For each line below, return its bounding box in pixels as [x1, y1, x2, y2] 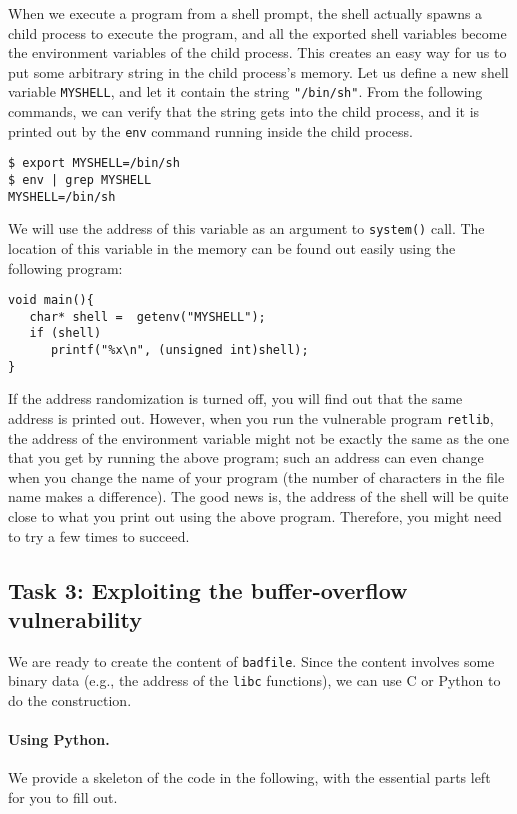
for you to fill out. [8, 787, 118, 808]
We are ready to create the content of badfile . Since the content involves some [8, 650, 495, 671]
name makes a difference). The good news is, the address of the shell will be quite [8, 486, 509, 507]
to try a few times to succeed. [8, 525, 190, 546]
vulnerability [8, 603, 143, 634]
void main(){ [8, 293, 94, 308]
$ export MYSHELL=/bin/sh [8, 156, 180, 171]
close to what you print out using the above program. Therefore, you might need [8, 506, 502, 526]
